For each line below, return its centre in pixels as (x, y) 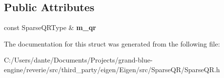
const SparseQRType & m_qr (50, 27)
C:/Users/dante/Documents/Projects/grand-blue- (78, 60)
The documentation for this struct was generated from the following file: (112, 43)
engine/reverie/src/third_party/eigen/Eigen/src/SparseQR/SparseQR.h (112, 69)
